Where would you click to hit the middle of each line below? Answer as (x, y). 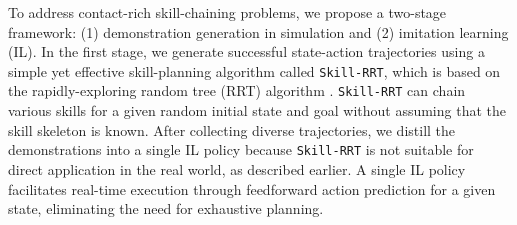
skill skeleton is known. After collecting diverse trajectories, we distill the (232, 129)
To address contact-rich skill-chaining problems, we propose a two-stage (227, 12)
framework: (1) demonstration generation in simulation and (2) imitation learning (258, 31)
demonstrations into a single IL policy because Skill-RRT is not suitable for (241, 149)
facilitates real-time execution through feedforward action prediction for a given (252, 188)
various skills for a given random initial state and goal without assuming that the (257, 110)
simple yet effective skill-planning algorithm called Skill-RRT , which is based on (254, 70)
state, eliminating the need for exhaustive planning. (166, 208)
